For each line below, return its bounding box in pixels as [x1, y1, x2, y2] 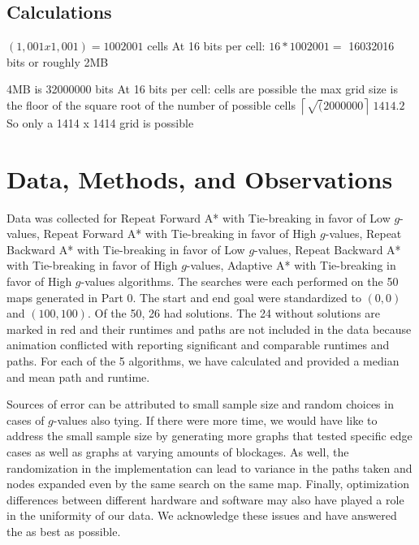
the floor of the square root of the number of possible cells [6, 96, 296, 113]
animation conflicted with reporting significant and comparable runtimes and [6, 336, 390, 353]
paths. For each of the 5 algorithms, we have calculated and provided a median [6, 353, 400, 370]
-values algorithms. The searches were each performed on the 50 [80, 273, 399, 290]
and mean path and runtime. [6, 368, 150, 385]
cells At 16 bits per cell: [147, 37, 266, 54]
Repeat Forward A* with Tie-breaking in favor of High [43, 225, 317, 242]
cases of [6, 411, 45, 428]
